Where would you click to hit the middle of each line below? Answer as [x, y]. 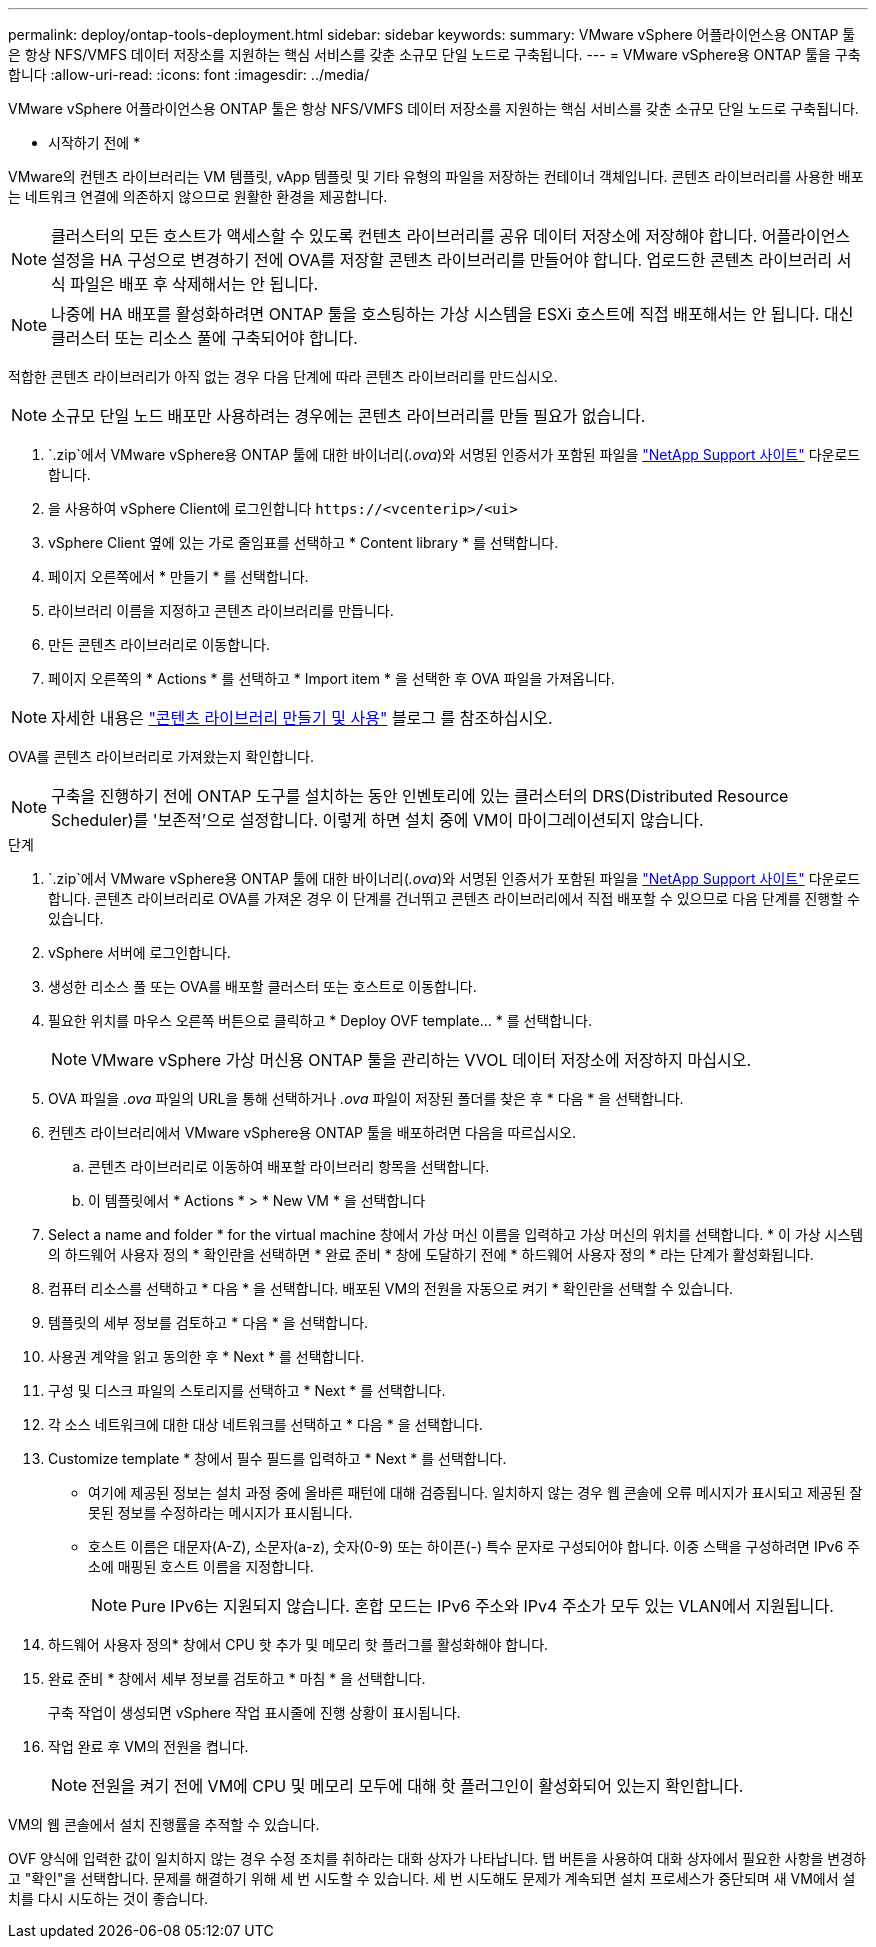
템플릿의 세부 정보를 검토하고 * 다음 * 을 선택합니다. [208, 1322]
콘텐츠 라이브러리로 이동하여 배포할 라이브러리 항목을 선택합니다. [289, 1166]
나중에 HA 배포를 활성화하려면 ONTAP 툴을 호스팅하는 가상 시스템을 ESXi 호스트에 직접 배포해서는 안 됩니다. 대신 [452, 314]
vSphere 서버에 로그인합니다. [139, 952]
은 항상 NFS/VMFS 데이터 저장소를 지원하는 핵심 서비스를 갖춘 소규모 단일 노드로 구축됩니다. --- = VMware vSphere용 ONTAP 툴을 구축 [434, 54]
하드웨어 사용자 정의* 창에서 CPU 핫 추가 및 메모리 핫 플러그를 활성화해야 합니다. [298, 1644]
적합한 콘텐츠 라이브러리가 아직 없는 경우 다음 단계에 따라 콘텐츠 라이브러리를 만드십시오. [283, 376]
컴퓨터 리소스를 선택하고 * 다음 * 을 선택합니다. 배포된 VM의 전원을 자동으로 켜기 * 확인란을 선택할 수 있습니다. [391, 1288]
